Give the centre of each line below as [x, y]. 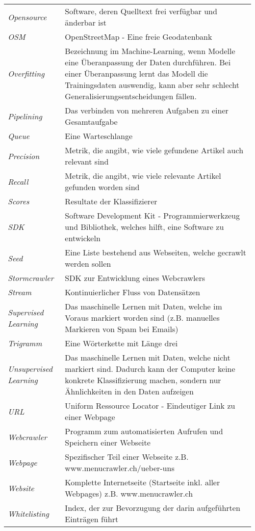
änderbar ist [86, 22]
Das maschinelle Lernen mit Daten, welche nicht [148, 357]
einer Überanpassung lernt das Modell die [136, 73]
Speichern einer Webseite [108, 442]
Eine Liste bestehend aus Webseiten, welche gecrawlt [156, 252]
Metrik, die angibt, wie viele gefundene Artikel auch [154, 150]
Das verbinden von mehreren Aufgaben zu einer [147, 110]
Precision [24, 156]
